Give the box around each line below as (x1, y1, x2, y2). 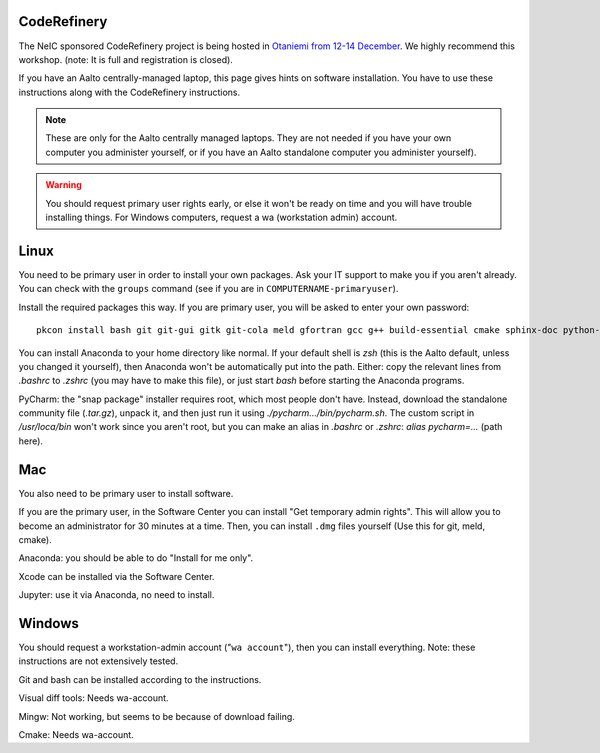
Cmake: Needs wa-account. (18, 728, 134, 740)
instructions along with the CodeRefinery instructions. (18, 86, 241, 98)
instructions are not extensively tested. (18, 655, 179, 667)
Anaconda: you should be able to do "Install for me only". (18, 552, 254, 564)
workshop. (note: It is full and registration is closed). (18, 53, 234, 65)
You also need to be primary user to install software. (18, 487, 234, 499)
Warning (45, 179, 82, 191)
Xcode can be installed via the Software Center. (18, 570, 215, 582)
